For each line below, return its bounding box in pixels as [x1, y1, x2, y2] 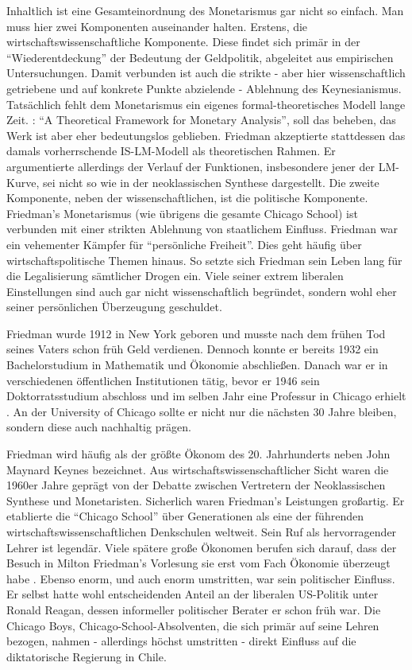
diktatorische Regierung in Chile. [6, 648, 167, 664]
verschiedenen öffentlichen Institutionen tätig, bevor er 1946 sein [6, 372, 320, 388]
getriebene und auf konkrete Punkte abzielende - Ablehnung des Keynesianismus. [6, 80, 402, 96]
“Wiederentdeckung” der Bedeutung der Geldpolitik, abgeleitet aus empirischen [6, 49, 394, 65]
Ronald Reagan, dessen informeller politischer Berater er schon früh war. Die [6, 601, 381, 617]
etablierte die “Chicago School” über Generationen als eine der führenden [6, 508, 364, 524]
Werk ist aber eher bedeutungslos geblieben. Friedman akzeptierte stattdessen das [6, 127, 406, 143]
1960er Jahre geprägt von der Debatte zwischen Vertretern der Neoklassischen [6, 477, 386, 493]
